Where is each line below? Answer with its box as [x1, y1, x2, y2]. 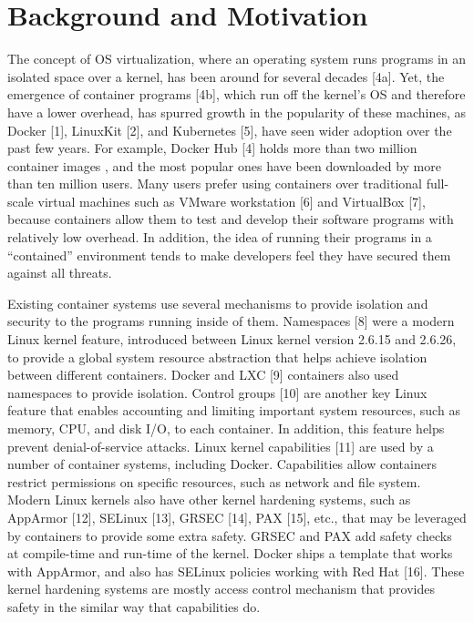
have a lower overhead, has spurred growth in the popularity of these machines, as [7, 102, 467, 121]
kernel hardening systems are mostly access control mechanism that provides [7, 579, 435, 598]
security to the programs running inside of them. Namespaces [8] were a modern [7, 311, 455, 331]
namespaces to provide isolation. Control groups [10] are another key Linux [7, 382, 428, 402]
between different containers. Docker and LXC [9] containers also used [7, 365, 399, 384]
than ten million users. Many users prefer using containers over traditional [7, 174, 422, 193]
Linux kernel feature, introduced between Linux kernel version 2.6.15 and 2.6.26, [7, 330, 457, 349]
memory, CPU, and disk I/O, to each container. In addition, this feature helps [7, 419, 445, 437]
